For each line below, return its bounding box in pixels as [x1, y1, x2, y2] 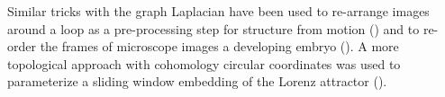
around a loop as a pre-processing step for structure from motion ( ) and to [7, 19, 420, 38]
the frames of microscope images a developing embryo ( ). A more [40, 37, 399, 56]
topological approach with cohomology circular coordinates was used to [7, 54, 401, 73]
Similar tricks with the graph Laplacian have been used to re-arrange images [7, 2, 430, 20]
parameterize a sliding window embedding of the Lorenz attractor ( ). [7, 72, 387, 91]
